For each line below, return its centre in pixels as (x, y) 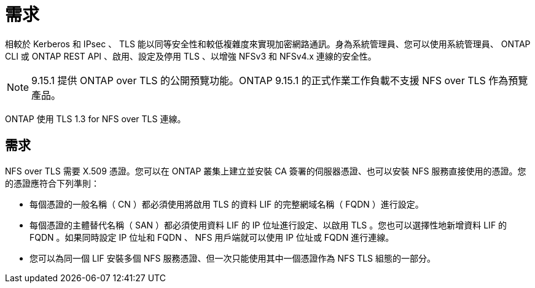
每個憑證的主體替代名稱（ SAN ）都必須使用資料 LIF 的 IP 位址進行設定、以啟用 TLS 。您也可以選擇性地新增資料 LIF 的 (268, 225)
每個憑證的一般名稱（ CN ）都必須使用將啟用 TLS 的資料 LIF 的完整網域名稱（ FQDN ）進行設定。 (227, 204)
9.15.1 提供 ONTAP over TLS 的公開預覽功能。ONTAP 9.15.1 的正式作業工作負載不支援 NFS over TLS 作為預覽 (280, 80)
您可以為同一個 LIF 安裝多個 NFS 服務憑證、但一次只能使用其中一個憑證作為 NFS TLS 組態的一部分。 (233, 258)
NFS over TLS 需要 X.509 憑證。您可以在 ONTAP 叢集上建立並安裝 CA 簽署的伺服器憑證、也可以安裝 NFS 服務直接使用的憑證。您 (266, 171)
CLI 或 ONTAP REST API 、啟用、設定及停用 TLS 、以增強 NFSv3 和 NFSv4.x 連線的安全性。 (191, 56)
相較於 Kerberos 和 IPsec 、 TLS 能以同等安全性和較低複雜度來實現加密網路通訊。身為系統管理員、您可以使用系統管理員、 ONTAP (268, 44)
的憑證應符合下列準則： (52, 183)
